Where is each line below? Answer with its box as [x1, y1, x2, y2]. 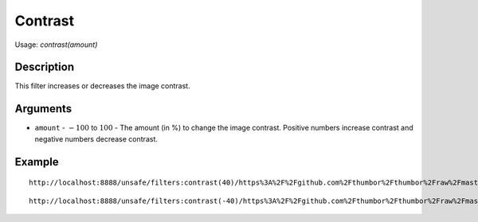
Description [14, 60, 75, 74]
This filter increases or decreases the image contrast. [14, 81, 190, 91]
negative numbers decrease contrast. [34, 134, 159, 143]
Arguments [14, 102, 72, 115]
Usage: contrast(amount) [14, 40, 98, 49]
